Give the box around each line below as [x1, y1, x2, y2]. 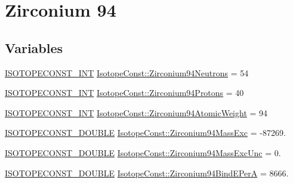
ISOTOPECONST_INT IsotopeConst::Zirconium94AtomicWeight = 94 [5, 106, 268, 119]
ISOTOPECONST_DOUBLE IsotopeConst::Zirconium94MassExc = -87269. [5, 126, 286, 139]
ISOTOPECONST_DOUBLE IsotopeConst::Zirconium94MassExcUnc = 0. [5, 146, 281, 159]
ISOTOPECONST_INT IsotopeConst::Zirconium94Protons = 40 [5, 86, 244, 99]
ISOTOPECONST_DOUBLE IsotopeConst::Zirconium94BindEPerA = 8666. [5, 166, 289, 179]
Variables [5, 38, 63, 57]
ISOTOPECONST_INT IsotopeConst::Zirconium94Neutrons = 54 [5, 66, 249, 79]
